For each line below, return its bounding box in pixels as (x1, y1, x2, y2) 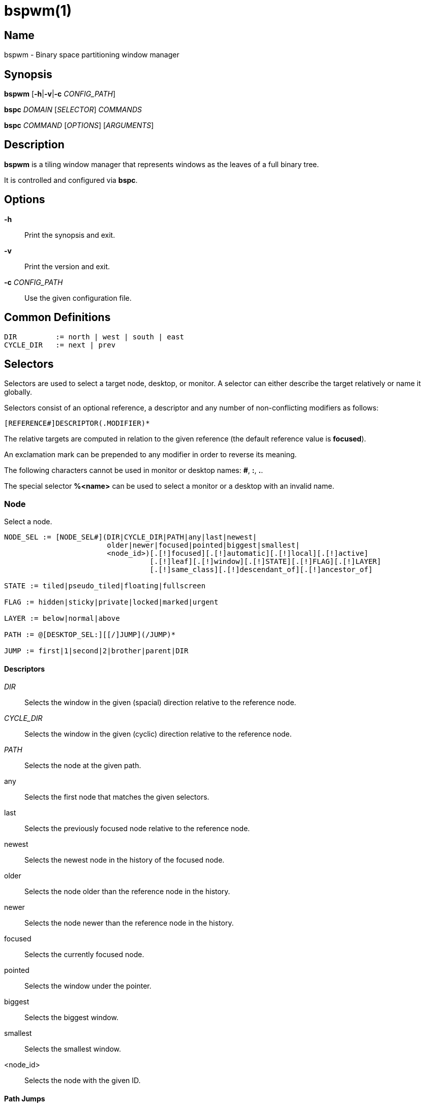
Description (4, 138, 65, 151)
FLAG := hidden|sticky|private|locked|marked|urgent (4, 598, 219, 607)
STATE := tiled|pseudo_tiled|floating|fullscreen (4, 582, 206, 590)
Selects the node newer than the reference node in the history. (24, 919, 234, 928)
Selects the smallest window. (24, 1045, 122, 1054)
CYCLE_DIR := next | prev (4, 340, 116, 349)
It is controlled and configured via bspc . (4, 175, 138, 184)
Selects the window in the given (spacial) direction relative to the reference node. (24, 698, 296, 707)
